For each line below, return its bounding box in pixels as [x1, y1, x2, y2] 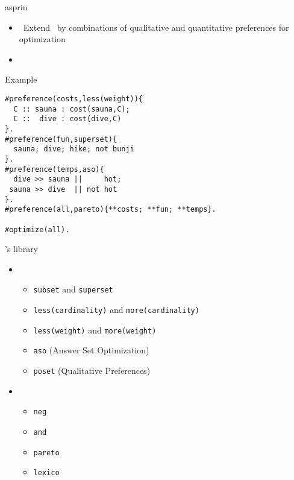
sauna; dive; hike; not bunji [13, 145, 134, 154]
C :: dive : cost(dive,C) [13, 115, 122, 124]
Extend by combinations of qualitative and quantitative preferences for [23, 21, 289, 33]
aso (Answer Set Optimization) [33, 344, 149, 356]
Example [5, 73, 37, 86]
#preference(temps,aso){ [5, 165, 104, 174]
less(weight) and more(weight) [33, 323, 157, 336]
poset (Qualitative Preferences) [33, 364, 151, 376]
